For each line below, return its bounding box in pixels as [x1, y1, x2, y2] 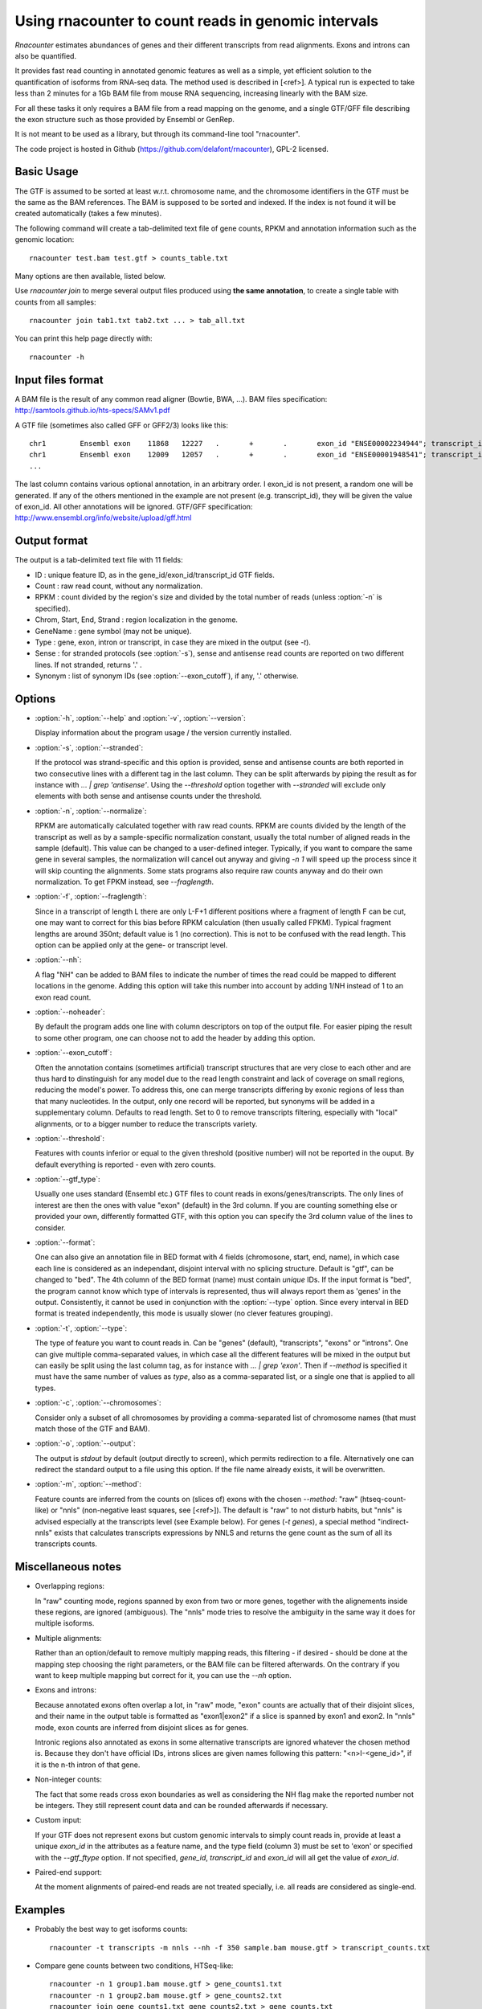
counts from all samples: [14, 297, 96, 307]
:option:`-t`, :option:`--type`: [35, 1323, 128, 1333]
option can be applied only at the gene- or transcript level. [35, 940, 228, 950]
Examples [14, 1903, 66, 1917]
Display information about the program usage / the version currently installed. [35, 728, 292, 738]
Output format [14, 534, 88, 548]
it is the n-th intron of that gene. [35, 1760, 141, 1770]
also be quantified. [14, 51, 76, 60]
